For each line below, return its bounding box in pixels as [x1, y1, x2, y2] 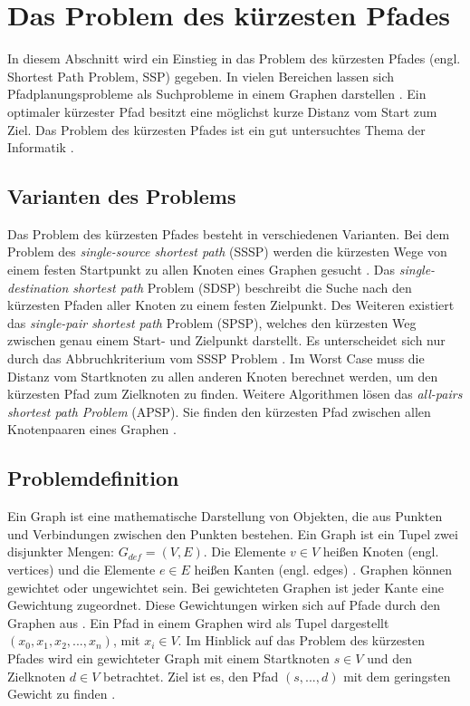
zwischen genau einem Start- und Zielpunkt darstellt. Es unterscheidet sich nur [7, 331, 446, 350]
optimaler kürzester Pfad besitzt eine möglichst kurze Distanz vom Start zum [7, 102, 437, 121]
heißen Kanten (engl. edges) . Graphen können [194, 560, 453, 578]
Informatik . [7, 138, 74, 157]
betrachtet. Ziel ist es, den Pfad [103, 666, 279, 685]
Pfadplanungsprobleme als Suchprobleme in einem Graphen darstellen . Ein [7, 84, 427, 103]
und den [367, 648, 412, 667]
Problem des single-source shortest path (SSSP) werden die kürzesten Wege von [7, 242, 447, 261]
